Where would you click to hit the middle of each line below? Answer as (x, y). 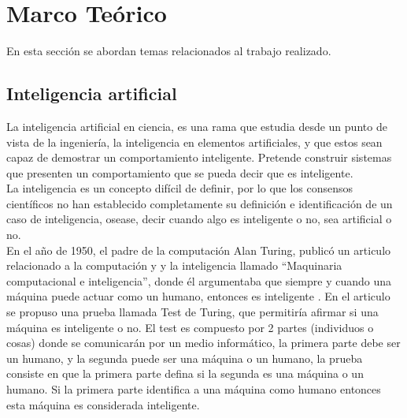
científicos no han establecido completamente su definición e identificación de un (200, 203)
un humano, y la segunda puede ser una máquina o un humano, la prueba (185, 358)
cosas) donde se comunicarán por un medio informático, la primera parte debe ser (203, 343)
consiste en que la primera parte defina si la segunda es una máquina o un (185, 373)
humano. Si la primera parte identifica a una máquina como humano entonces (194, 389)
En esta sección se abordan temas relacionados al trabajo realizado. (169, 51)
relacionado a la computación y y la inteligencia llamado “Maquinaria (174, 265)
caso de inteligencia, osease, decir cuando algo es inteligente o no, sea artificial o (199, 219)
